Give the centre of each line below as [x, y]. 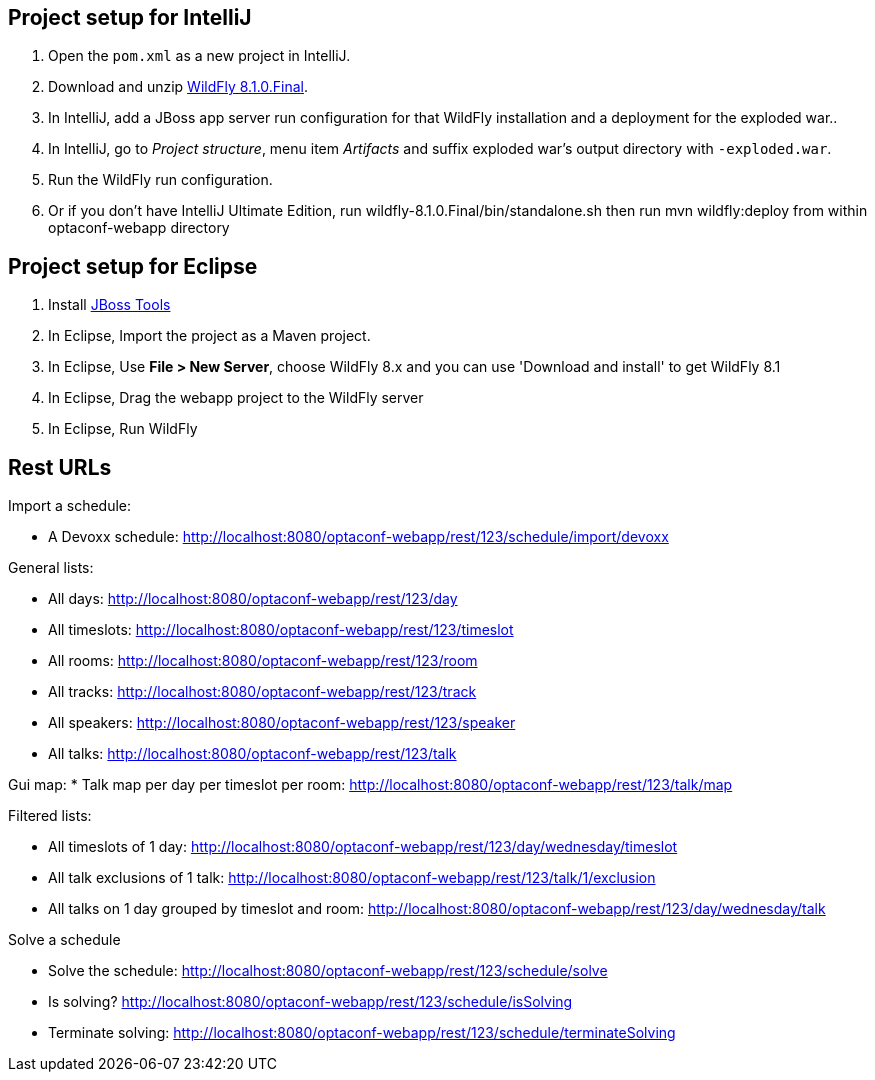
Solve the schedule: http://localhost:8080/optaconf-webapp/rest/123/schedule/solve [328, 971]
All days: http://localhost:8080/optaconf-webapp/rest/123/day [253, 599]
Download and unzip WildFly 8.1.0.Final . [178, 87]
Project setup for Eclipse [133, 266]
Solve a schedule [64, 940]
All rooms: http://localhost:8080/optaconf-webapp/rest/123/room [263, 661]
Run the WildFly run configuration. [160, 180]
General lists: [51, 568]
